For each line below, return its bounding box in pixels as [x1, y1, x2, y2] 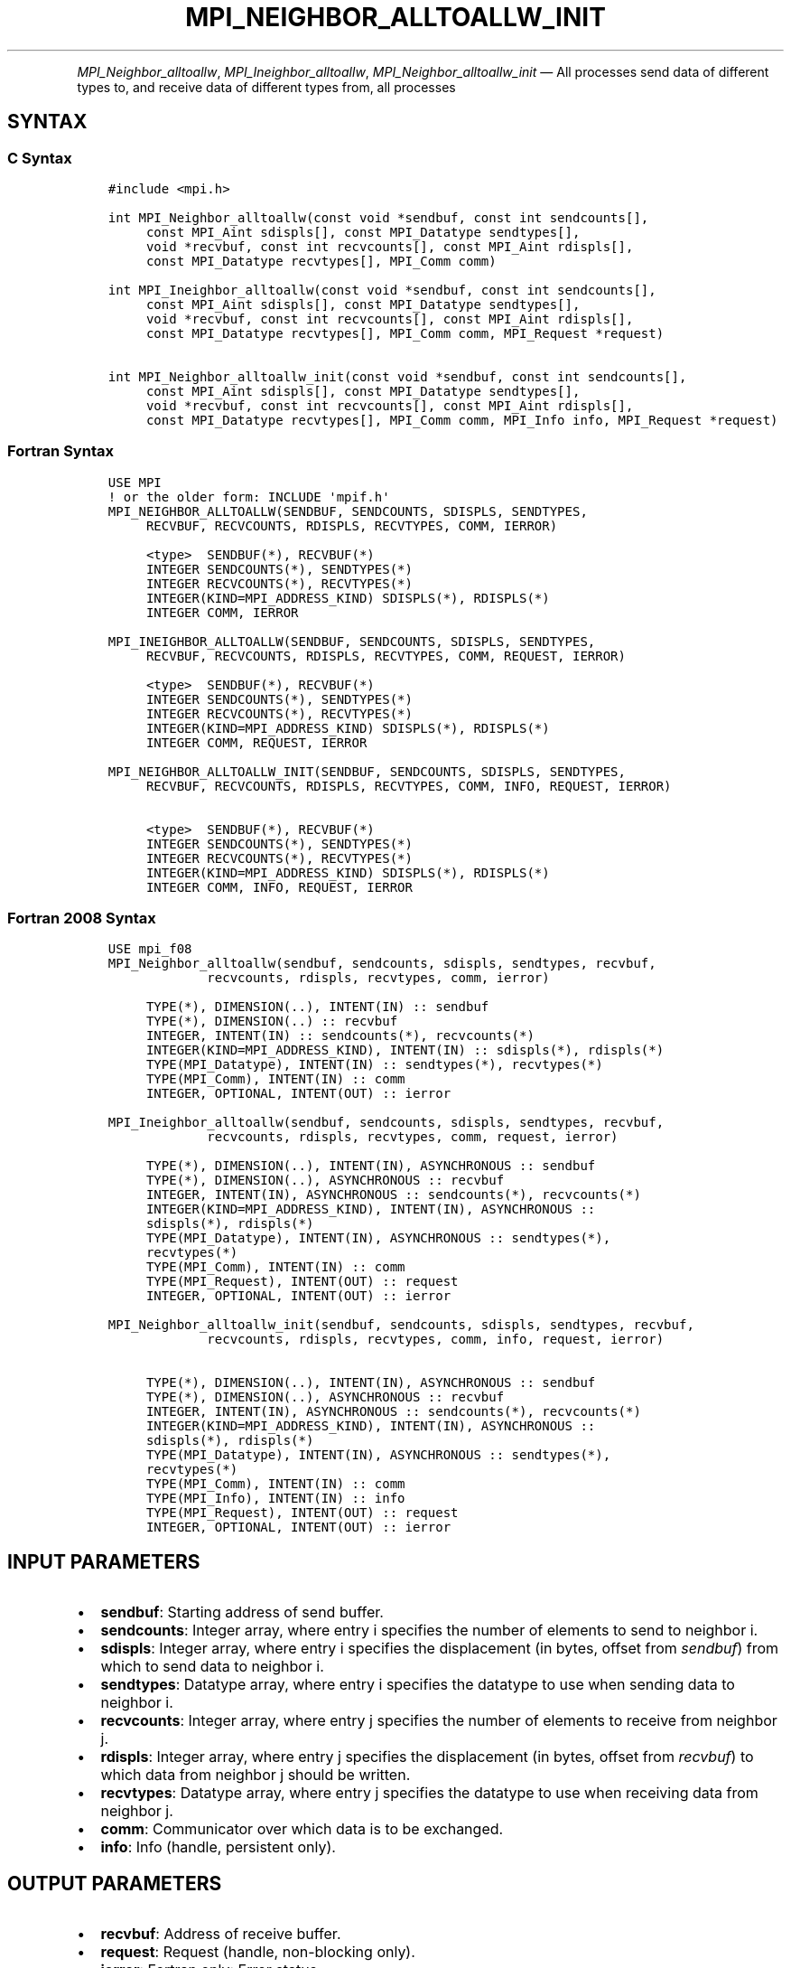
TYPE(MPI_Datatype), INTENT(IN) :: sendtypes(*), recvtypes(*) [145, 1057, 603, 1073]
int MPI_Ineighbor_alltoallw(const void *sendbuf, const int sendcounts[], [107, 282, 656, 297]
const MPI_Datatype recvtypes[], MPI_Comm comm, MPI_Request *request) [145, 325, 665, 341]
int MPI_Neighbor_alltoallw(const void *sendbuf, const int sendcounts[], [107, 210, 649, 225]
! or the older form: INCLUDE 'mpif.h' [107, 489, 390, 504]
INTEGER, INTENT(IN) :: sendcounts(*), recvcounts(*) [145, 1028, 535, 1044]
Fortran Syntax [7, 442, 114, 461]
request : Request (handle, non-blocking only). [100, 1943, 415, 1962]
